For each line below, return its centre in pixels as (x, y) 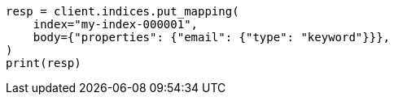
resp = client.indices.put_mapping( (123, 11)
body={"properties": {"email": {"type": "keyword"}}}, (212, 37)
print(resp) (44, 63)
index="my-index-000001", (116, 24)
